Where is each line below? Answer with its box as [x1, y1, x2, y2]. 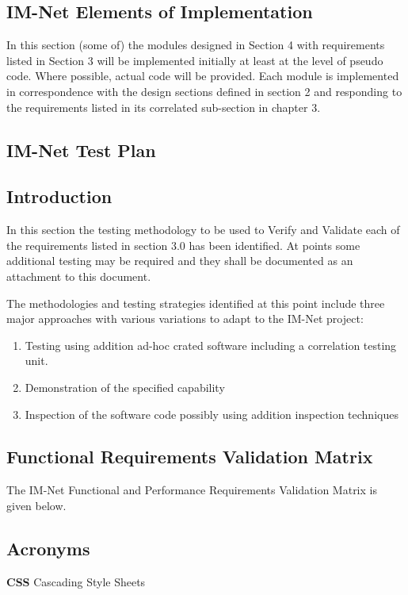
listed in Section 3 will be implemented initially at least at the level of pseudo [6, 52, 383, 68]
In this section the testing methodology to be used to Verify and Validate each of [6, 221, 400, 238]
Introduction [6, 184, 112, 209]
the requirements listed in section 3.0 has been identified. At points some [6, 236, 360, 253]
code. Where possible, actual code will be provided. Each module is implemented [6, 67, 399, 84]
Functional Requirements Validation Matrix [6, 444, 373, 469]
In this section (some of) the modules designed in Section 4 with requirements [6, 36, 385, 53]
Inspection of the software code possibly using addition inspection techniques [25, 405, 398, 422]
